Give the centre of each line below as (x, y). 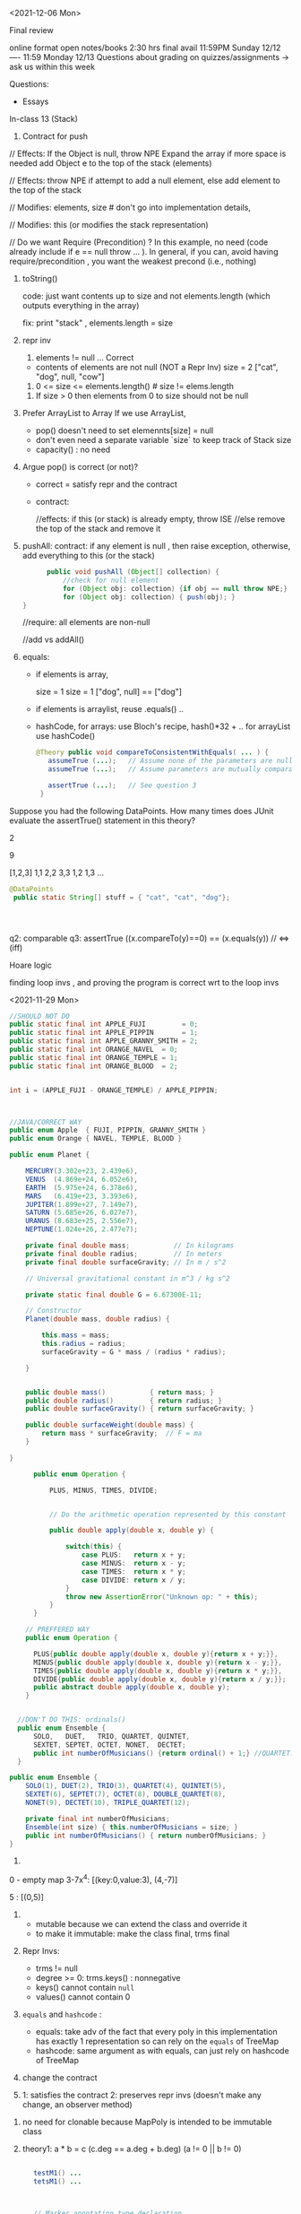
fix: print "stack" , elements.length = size (97, 323)
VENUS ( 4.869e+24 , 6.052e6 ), (82, 1179)
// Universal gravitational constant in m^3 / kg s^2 (128, 1278)
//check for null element (111, 580)
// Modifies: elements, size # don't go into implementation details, (130, 207)
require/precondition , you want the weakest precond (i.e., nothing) (133, 261)
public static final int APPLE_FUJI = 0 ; (104, 1025)
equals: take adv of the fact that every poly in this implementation (156, 2032)
